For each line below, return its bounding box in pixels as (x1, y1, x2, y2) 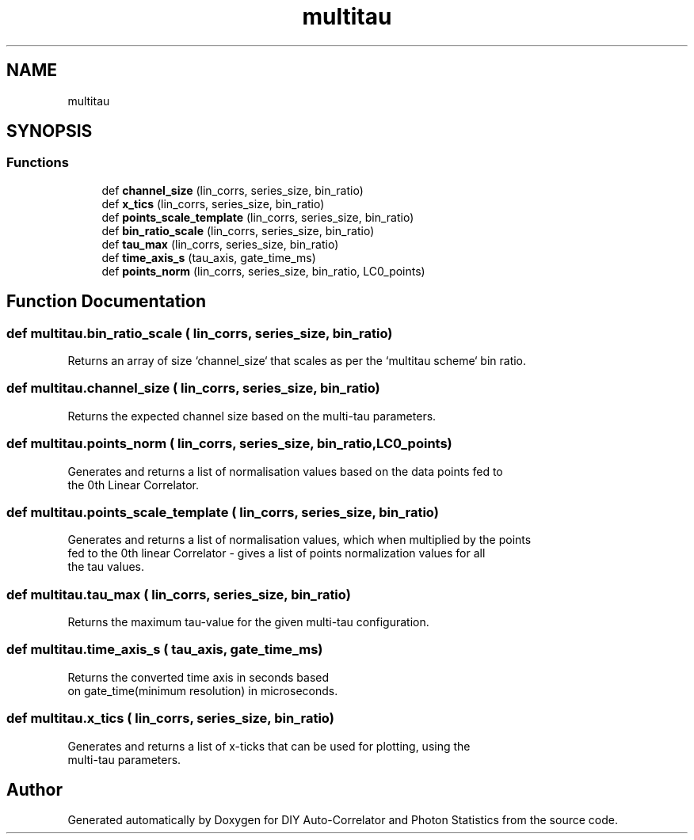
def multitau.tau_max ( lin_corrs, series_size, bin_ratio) (6, 586, 351, 602)
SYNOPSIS (6, 121, 93, 142)
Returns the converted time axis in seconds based (67, 670, 330, 684)
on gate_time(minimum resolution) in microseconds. (67, 683, 338, 697)
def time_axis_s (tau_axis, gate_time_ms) (101, 250, 316, 264)
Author (6, 779, 63, 800)
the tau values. (67, 560, 144, 574)
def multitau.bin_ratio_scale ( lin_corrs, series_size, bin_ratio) (6, 325, 393, 341)
